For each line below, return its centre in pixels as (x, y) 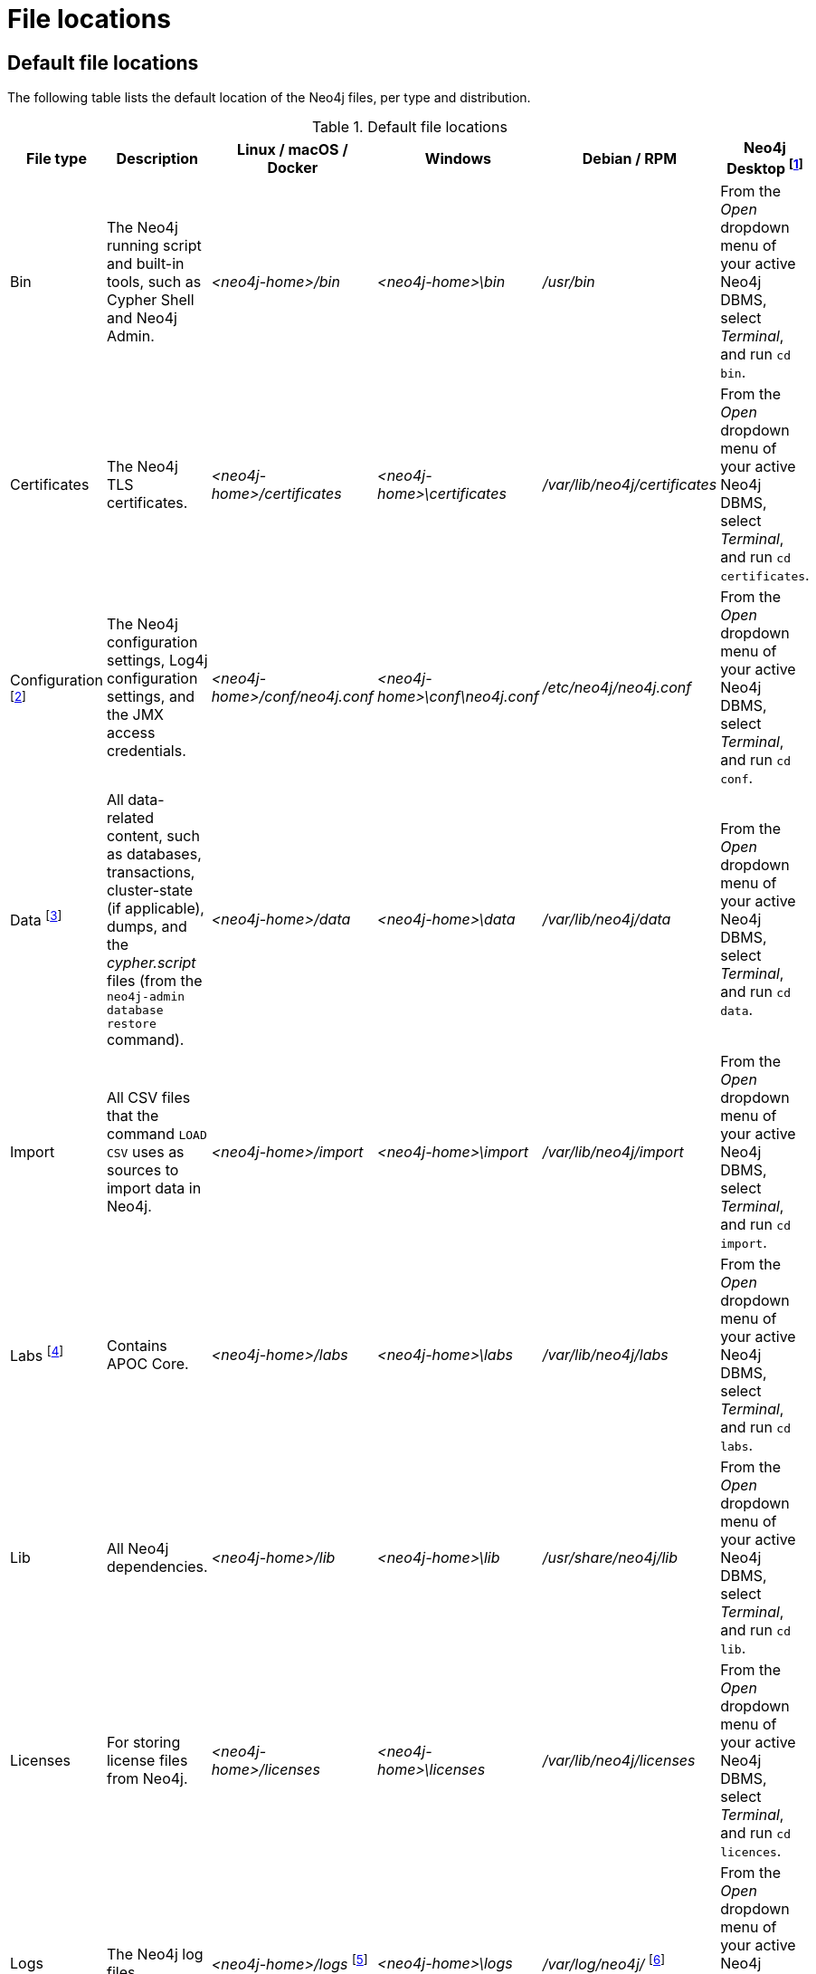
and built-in (145, 263)
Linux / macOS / (293, 149)
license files (147, 1760)
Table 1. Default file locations (409, 127)
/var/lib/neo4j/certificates (630, 484)
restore (131, 1023)
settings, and (151, 696)
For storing (143, 1742)
